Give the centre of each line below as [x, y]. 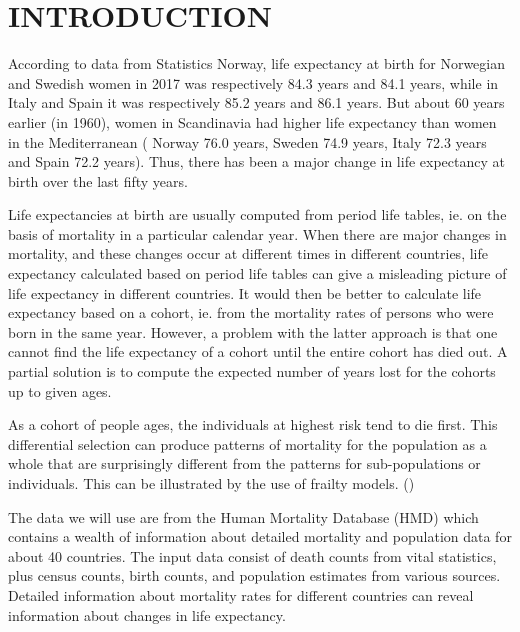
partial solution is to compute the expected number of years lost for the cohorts [252, 371]
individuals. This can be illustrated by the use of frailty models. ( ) [211, 483]
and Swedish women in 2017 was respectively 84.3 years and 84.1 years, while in [253, 82]
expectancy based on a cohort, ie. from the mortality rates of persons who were [251, 312]
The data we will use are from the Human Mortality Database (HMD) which [243, 516]
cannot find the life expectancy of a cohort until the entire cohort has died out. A [258, 351]
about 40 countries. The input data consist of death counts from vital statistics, [252, 555]
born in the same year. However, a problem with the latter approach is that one [253, 331]
